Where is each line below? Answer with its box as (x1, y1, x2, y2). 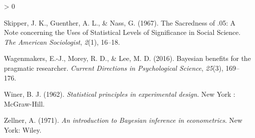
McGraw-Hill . (4, 98, 45, 109)
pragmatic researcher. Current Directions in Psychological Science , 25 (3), (4, 62, 224, 73)
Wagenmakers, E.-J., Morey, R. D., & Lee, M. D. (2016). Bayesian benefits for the (4, 53, 251, 63)
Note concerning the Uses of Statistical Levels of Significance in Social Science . (4, 27, 241, 37)
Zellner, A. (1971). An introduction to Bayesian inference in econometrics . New (4, 115, 243, 125)
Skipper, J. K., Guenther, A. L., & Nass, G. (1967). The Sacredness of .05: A (4, 17, 235, 28)
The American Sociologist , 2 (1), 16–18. (4, 36, 120, 47)
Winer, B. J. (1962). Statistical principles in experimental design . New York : (4, 89, 235, 99)
